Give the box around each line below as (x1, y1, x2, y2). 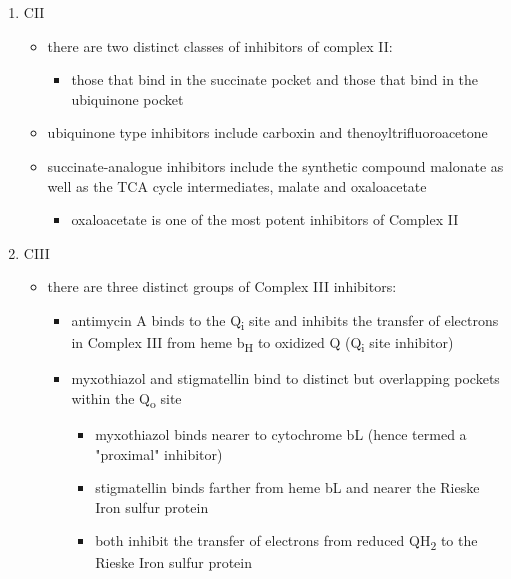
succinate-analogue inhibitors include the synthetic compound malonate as (47, 155, 504, 176)
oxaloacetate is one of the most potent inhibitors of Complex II (71, 209, 459, 230)
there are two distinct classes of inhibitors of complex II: (47, 35, 393, 56)
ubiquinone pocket (71, 88, 184, 109)
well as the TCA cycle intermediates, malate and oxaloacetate (47, 175, 427, 196)
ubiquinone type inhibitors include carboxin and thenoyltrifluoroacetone (47, 122, 488, 143)
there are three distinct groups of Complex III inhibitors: (47, 276, 397, 297)
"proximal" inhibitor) (95, 443, 223, 464)
